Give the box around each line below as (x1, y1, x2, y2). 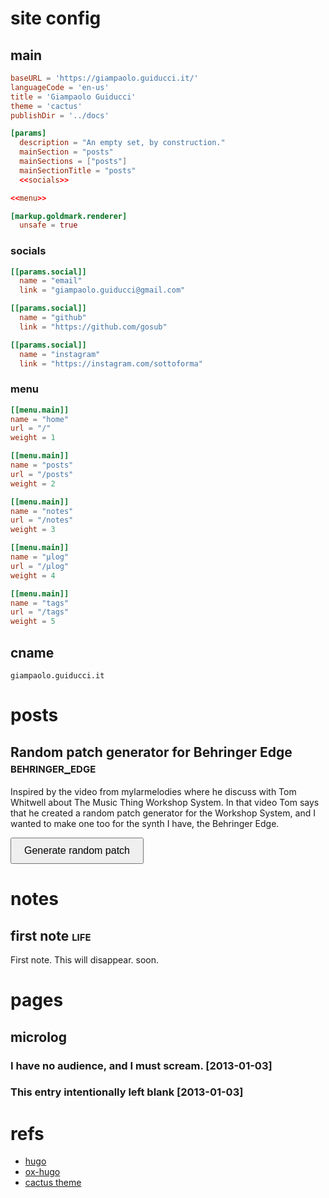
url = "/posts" (10, 469, 74, 479)
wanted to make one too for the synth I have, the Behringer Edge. (10, 818, 280, 830)
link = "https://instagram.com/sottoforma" (19, 358, 203, 369)
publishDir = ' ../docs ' (10, 110, 110, 121)
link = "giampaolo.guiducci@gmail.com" (19, 285, 186, 296)
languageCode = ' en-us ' (10, 82, 110, 92)
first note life (10, 927, 92, 944)
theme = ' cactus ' (10, 101, 83, 111)
